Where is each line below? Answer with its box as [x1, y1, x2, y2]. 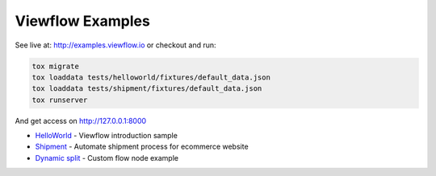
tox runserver [31, 95, 88, 104]
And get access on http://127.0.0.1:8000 [15, 116, 147, 125]
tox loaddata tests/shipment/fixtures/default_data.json [31, 84, 262, 93]
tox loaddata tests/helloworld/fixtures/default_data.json [31, 72, 270, 82]
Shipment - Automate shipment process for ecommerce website [35, 141, 249, 152]
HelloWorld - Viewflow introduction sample [35, 131, 178, 141]
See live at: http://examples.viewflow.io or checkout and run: [15, 40, 217, 50]
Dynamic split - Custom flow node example [35, 153, 179, 162]
